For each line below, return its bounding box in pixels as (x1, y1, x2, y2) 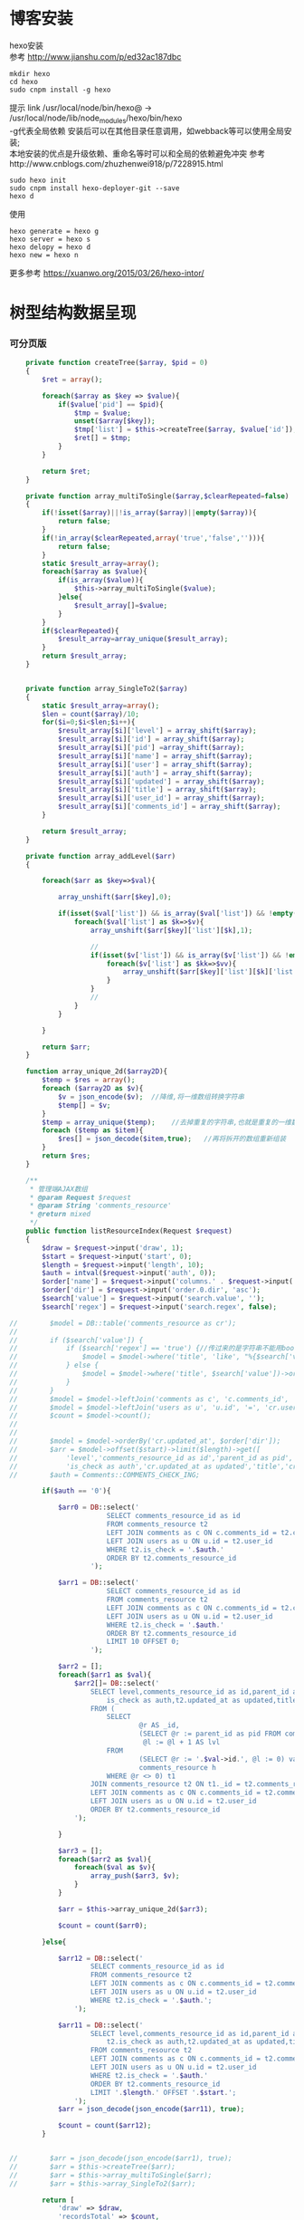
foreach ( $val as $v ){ (73, 1863, 156, 1872)
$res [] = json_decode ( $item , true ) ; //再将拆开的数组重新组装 (57, 1134, 287, 1144)
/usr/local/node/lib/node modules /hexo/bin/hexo (9, 112, 183, 125)
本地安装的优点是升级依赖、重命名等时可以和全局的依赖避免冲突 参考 (9, 148, 265, 159)
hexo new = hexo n (9, 250, 79, 259)
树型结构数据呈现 (9, 303, 138, 322)
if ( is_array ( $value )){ (57, 576, 144, 585)
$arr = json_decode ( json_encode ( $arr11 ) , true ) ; (57, 2105, 245, 2114)
